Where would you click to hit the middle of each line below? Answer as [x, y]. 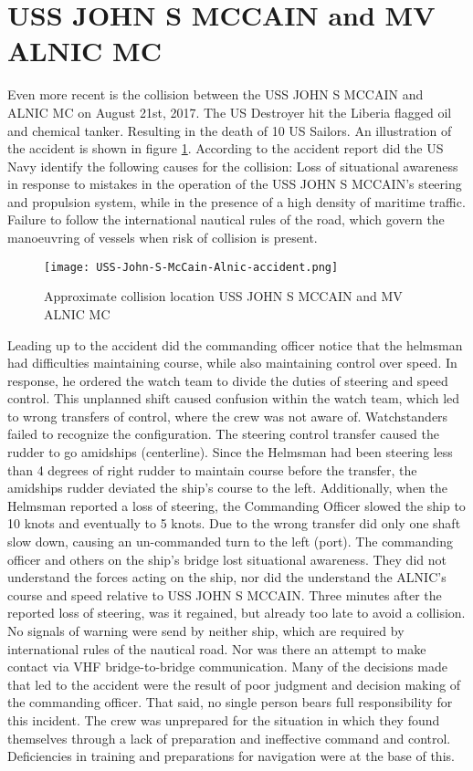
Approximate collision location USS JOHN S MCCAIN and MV [223, 296]
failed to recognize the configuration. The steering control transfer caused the [223, 434]
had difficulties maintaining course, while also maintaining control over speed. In [232, 363]
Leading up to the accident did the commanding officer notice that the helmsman [235, 344]
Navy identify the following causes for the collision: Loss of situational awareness [233, 166]
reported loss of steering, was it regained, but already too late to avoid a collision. [236, 613]
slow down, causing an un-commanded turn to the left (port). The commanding [230, 542]
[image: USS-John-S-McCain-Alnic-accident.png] [191, 267]
